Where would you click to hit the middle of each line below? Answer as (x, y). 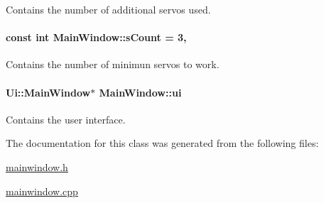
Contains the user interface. (66, 119)
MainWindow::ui (140, 92)
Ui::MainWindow (48, 92)
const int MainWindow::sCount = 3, (96, 37)
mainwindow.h (37, 166)
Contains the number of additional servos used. (108, 9)
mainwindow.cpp (42, 191)
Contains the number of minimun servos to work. (113, 64)
